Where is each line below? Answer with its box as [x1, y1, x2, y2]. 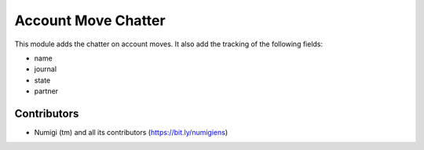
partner [34, 86, 59, 96]
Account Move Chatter [14, 12, 166, 29]
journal [34, 64, 57, 74]
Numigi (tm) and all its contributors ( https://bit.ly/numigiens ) [34, 128, 228, 137]
